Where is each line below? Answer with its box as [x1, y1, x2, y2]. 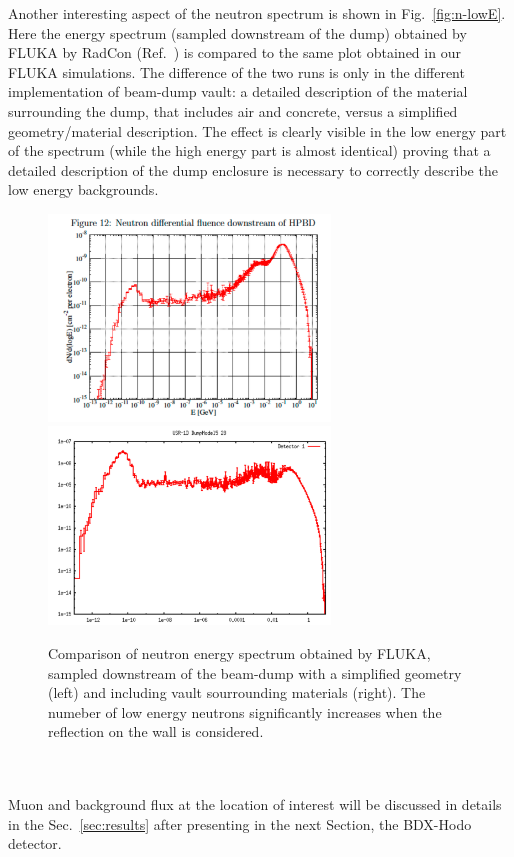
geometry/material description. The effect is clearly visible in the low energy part [8, 120, 507, 141]
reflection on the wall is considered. [48, 721, 264, 742]
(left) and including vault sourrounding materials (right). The [48, 682, 426, 703]
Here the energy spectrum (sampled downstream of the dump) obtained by [8, 22, 467, 43]
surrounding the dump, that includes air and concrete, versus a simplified [8, 100, 458, 121]
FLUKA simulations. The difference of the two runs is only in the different [8, 61, 465, 82]
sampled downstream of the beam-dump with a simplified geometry [48, 662, 462, 683]
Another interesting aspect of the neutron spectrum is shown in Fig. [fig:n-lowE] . [8, 3, 506, 23]
